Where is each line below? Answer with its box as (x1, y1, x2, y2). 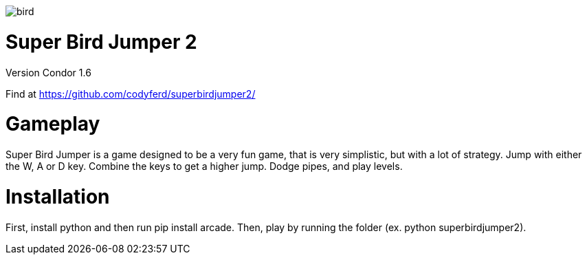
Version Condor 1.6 (5, 66, 91, 78)
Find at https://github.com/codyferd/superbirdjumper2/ (5, 87, 256, 100)
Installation (5, 184, 110, 208)
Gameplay (5, 112, 100, 136)
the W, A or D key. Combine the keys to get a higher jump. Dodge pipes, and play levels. (5, 160, 403, 172)
